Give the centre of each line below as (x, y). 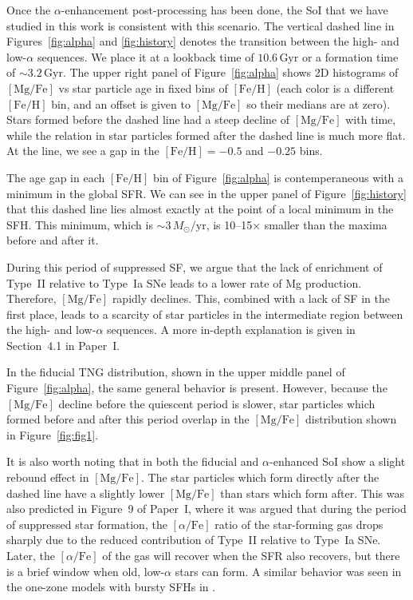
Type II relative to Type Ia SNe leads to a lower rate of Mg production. (184, 282)
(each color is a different (335, 87)
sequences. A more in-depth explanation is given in (231, 330)
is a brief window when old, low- (86, 571)
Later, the (31, 555)
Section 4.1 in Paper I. (63, 345)
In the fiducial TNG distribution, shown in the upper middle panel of (176, 372)
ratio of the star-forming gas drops (299, 524)
